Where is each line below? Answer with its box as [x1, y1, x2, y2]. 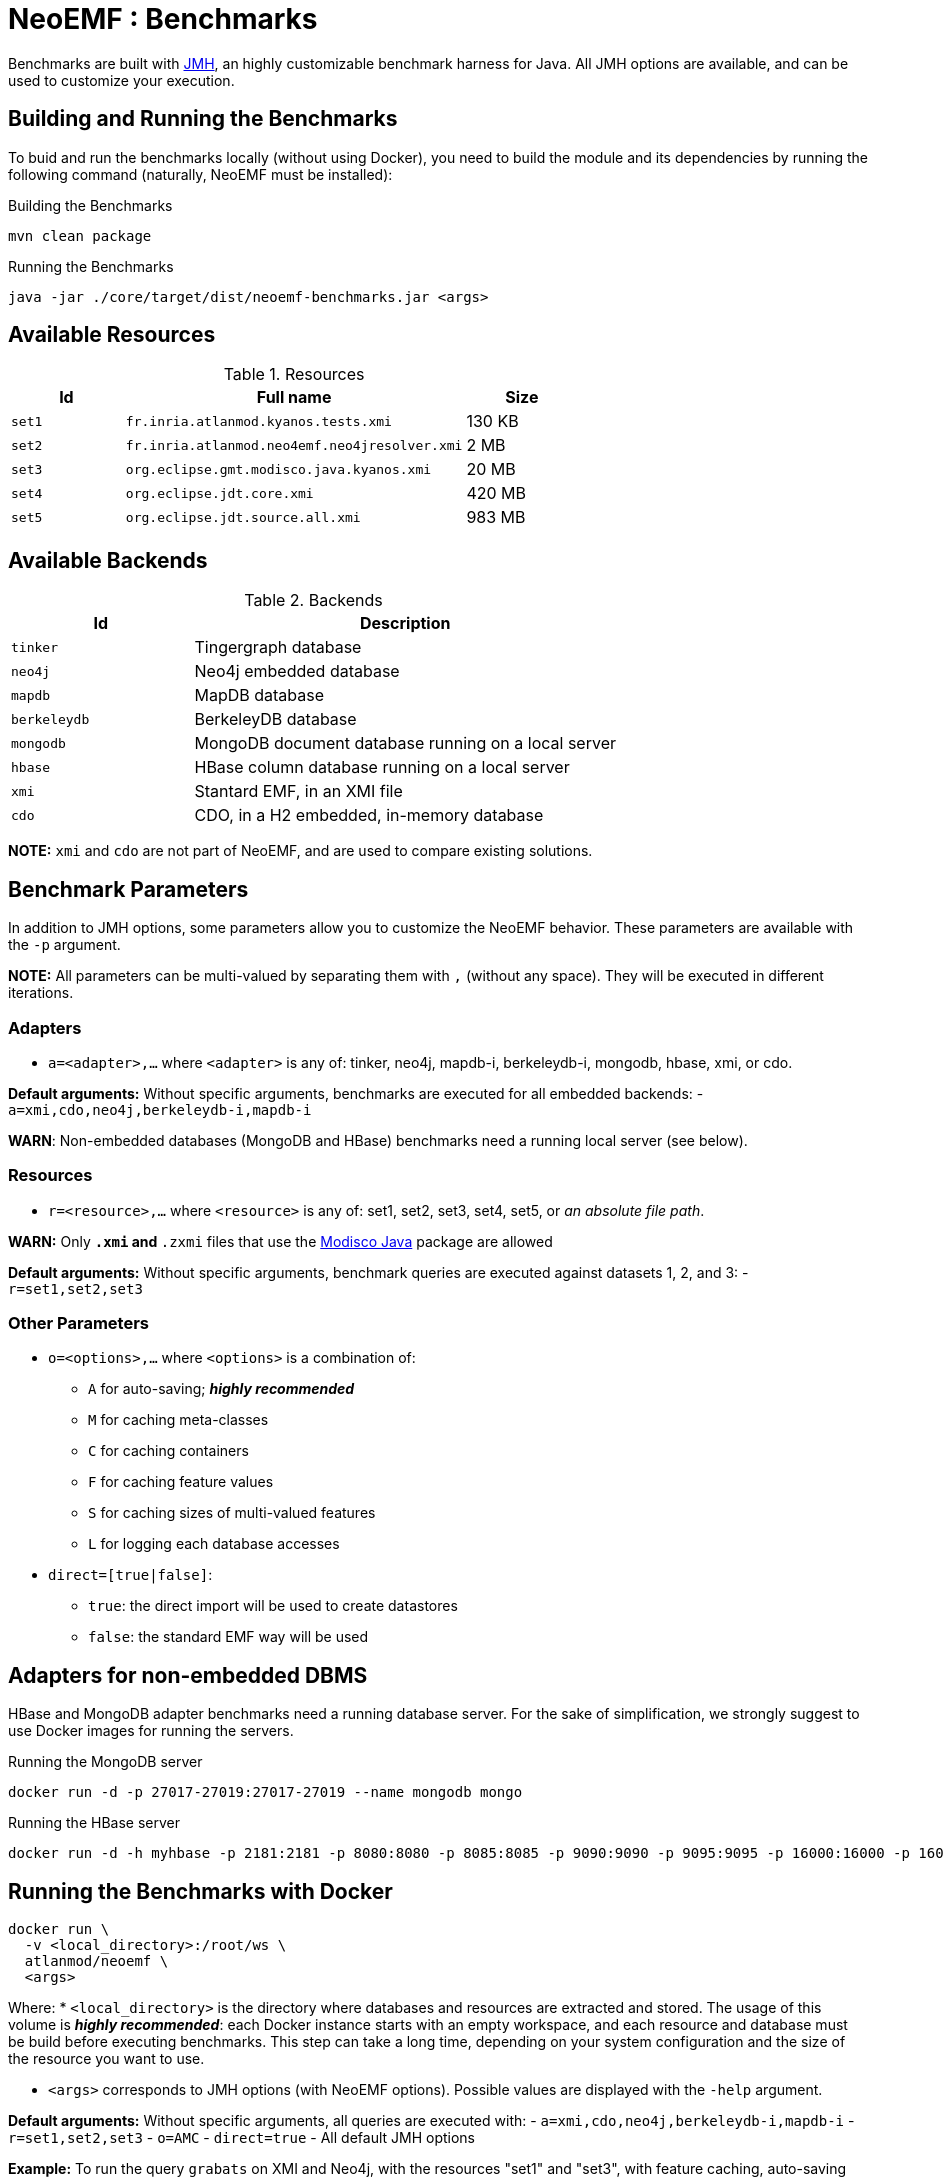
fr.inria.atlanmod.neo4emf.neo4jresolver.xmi [125, 437, 463, 453]
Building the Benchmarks [8, 196, 173, 214]
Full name [256, 387, 332, 408]
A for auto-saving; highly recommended [88, 1380, 355, 1398]
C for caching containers [88, 1442, 249, 1460]
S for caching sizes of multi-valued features [88, 1504, 376, 1522]
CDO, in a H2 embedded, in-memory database [194, 805, 544, 826]
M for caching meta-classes [88, 1411, 269, 1429]
